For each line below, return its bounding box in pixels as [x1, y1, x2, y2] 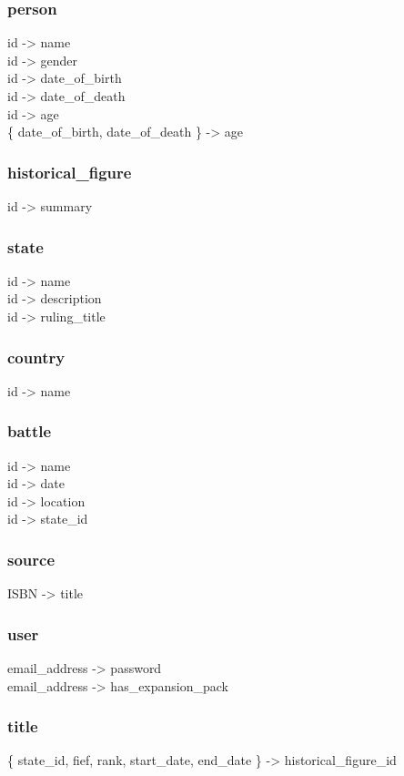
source [7, 547, 56, 570]
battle [7, 420, 52, 443]
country [7, 345, 66, 368]
